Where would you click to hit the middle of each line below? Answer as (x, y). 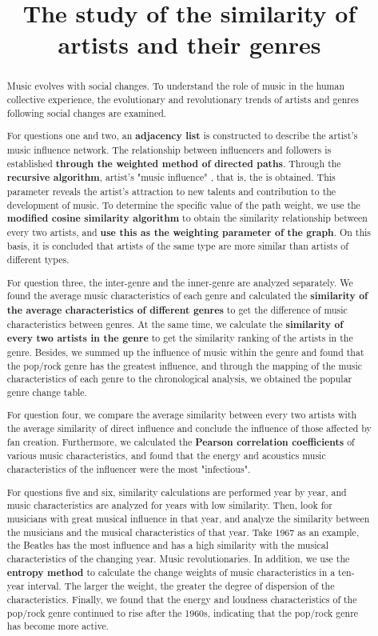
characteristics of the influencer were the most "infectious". (129, 469)
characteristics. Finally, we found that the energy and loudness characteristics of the (182, 599)
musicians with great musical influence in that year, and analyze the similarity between (188, 518)
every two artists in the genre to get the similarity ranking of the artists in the (180, 338)
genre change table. (47, 392)
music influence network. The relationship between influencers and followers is (169, 149)
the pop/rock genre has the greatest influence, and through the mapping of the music (185, 365)
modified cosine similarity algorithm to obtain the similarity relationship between (187, 218)
